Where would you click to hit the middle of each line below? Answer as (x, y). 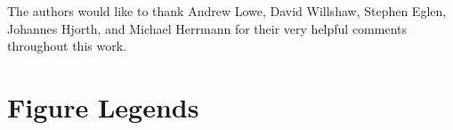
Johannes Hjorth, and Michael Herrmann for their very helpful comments (207, 28)
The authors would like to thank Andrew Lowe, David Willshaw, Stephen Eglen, (227, 11)
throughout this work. (67, 46)
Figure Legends (103, 106)
